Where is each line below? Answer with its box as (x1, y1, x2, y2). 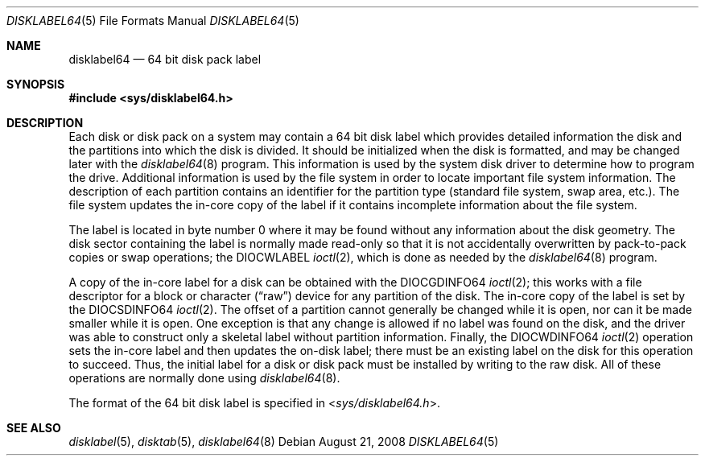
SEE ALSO (6, 421, 61, 435)
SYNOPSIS (6, 77, 65, 91)
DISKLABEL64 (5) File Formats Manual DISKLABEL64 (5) (6, 14, 299, 27)
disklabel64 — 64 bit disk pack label (68, 52, 262, 66)
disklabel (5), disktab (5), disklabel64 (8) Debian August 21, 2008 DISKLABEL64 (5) (68, 435, 499, 448)
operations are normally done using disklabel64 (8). (68, 371, 340, 385)
